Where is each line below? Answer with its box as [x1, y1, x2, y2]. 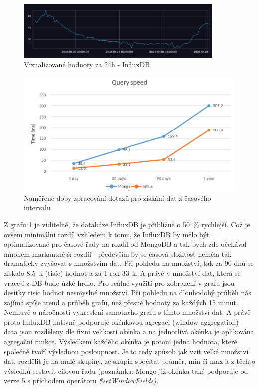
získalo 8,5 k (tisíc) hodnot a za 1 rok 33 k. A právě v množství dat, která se [4, 267, 241, 278]
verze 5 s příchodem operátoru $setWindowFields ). [4, 375, 159, 386]
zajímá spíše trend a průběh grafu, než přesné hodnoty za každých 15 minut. [4, 297, 238, 307]
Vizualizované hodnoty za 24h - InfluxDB [24, 59, 150, 70]
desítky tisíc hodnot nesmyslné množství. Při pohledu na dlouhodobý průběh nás [4, 287, 251, 298]
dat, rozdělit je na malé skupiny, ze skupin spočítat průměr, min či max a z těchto [4, 356, 255, 366]
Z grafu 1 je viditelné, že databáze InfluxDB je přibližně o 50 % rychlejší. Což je [4, 219, 250, 229]
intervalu [24, 202, 51, 213]
